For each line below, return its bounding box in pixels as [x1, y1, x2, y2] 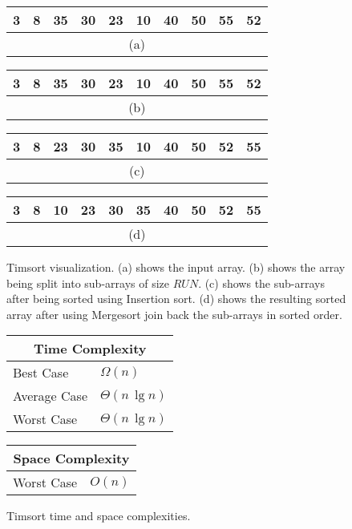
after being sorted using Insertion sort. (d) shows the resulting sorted [6, 290, 346, 307]
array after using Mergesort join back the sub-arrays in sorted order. [6, 305, 342, 322]
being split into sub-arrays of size [6, 274, 169, 291]
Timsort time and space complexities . [6, 507, 191, 524]
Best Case [13, 363, 69, 382]
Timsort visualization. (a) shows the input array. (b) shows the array [6, 259, 346, 275]
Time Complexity [33, 339, 147, 358]
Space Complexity [13, 449, 130, 468]
